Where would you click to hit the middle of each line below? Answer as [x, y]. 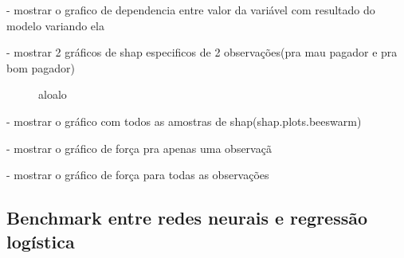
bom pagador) [41, 67]
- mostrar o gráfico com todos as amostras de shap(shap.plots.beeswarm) [184, 121]
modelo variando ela [55, 25]
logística [41, 241]
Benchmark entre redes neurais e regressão [187, 218]
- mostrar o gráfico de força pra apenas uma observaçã [139, 148]
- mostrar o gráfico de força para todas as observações [138, 175]
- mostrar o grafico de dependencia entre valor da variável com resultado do [191, 10]
